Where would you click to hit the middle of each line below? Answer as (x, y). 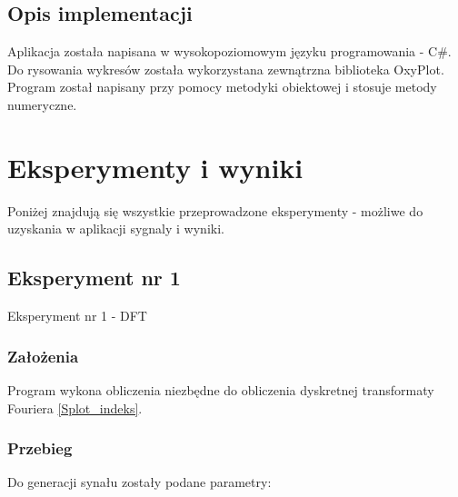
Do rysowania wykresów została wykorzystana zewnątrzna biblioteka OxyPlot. (226, 69)
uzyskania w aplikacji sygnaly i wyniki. (116, 229)
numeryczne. (42, 104)
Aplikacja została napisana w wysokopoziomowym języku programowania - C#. (229, 51)
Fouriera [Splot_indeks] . (75, 408)
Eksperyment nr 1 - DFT (77, 316)
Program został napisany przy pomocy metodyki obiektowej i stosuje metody (222, 87)
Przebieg (40, 448)
